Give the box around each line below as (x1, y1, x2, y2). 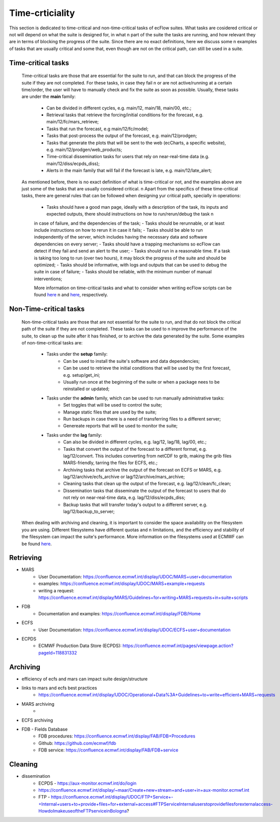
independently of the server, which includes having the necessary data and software (34, 234, 208, 240)
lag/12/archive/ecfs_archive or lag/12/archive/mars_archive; (63, 474, 185, 480)
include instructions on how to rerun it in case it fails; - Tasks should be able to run (34, 227, 203, 233)
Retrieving (9, 554, 42, 562)
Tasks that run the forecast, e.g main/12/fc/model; (46, 126, 149, 132)
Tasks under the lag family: (46, 432, 102, 438)
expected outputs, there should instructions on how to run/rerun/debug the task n (46, 211, 213, 217)
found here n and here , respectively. (34, 292, 109, 298)
